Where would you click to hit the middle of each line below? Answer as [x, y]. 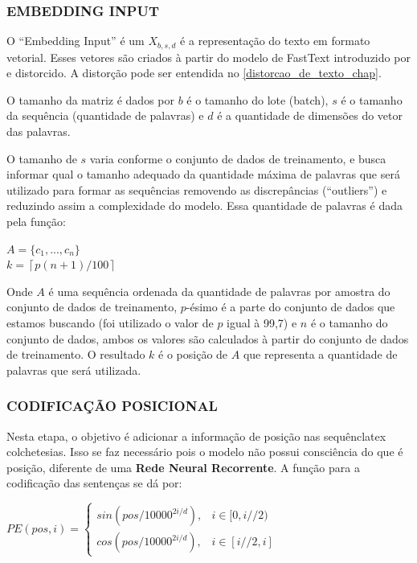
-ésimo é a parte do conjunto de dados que [290, 307]
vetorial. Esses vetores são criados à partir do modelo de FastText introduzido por [208, 57]
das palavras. [39, 132]
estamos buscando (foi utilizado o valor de [110, 322]
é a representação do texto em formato [275, 41]
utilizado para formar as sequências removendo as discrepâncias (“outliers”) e [197, 189]
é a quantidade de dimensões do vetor [310, 115]
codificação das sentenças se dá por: [94, 483]
